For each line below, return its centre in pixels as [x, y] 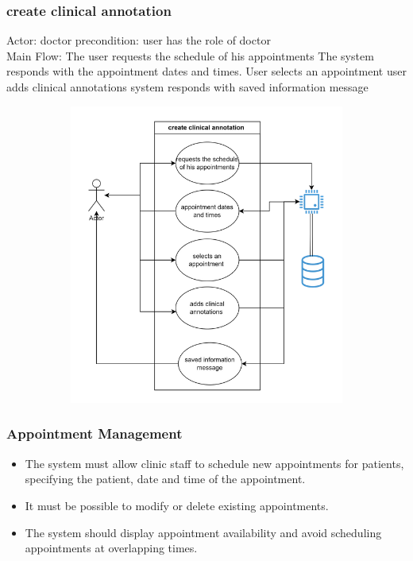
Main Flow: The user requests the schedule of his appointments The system [190, 55]
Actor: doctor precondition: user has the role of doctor [139, 40]
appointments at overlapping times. [111, 548]
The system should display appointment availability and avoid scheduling [203, 532]
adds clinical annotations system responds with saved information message [187, 87]
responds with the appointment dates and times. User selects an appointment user [206, 71]
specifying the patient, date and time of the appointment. [165, 479]
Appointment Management [95, 433]
